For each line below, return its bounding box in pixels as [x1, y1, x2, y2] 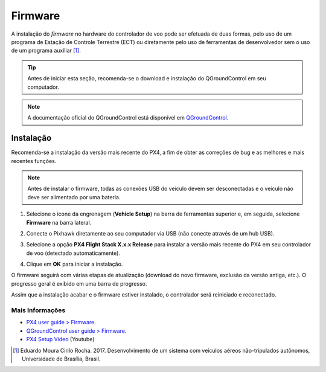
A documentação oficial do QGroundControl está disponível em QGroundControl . [27, 114, 229, 121]
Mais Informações [11, 306, 66, 315]
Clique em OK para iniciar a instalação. [26, 260, 123, 268]
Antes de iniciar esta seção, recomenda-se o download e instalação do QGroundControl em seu [27, 75, 266, 82]
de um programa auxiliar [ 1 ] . [11, 47, 81, 54]
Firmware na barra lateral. [26, 219, 92, 226]
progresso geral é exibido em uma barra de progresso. [11, 280, 147, 287]
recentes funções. [11, 157, 57, 164]
